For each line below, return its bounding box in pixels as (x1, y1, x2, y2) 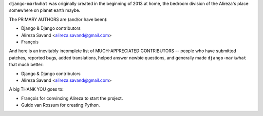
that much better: (9, 61, 44, 68)
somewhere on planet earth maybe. (9, 7, 80, 13)
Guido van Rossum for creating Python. (21, 102, 100, 108)
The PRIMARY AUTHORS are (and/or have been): (9, 16, 108, 22)
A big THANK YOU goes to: (9, 86, 64, 92)
